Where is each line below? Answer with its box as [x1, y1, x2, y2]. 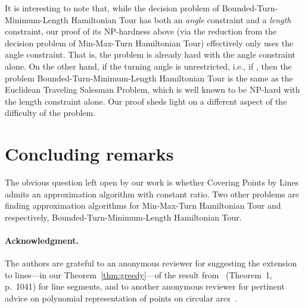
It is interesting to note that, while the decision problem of [5, 2, 220, 14]
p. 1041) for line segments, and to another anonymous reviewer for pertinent [5, 280, 285, 293]
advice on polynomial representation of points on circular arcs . [5, 292, 237, 304]
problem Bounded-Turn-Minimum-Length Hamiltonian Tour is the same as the [5, 71, 293, 84]
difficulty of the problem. [5, 106, 96, 119]
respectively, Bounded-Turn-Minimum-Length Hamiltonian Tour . [5, 210, 242, 223]
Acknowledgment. [5, 234, 79, 247]
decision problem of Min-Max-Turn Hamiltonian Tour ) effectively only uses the [5, 36, 294, 49]
